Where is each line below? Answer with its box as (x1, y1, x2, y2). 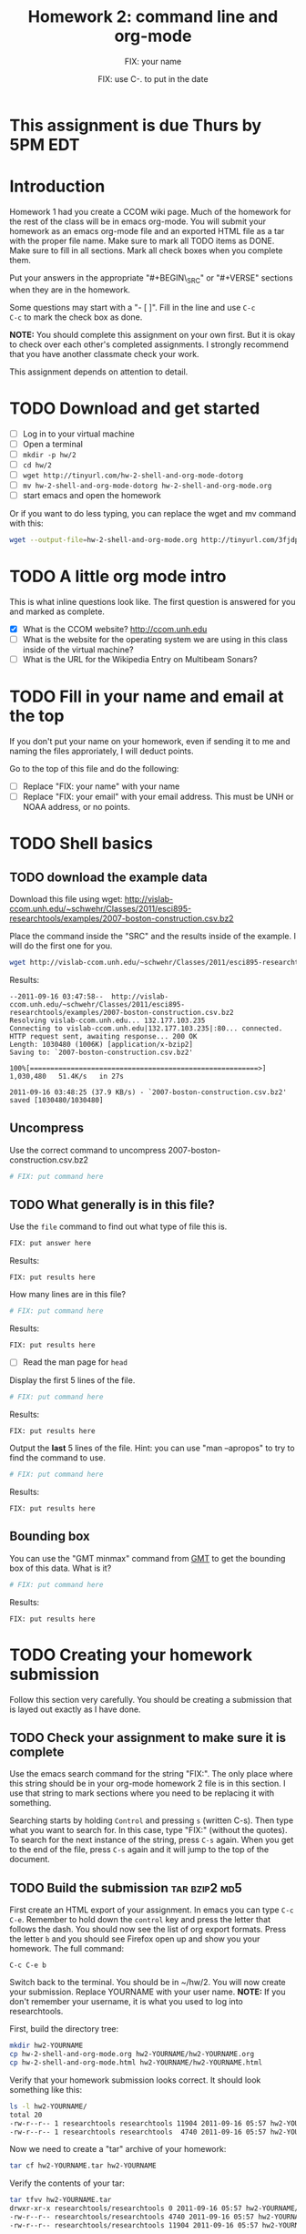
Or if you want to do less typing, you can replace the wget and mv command (9, 508, 297, 519)
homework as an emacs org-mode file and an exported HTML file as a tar (9, 225, 285, 236)
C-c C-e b (9, 1961, 47, 1970)
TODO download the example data (9, 869, 208, 885)
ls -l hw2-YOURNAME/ (9, 2102, 88, 2111)
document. (9, 1854, 50, 1865)
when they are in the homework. (9, 284, 130, 295)
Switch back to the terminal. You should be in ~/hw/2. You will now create (9, 1977, 287, 1988)
